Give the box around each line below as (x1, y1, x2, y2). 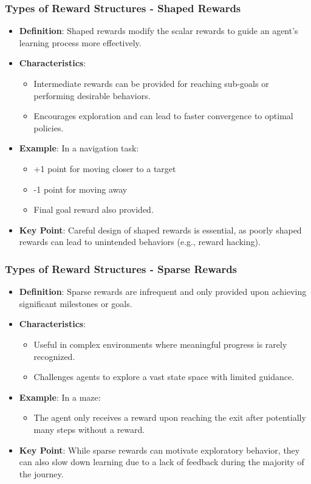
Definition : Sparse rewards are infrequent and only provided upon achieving (19, 285, 307, 298)
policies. (33, 121, 64, 134)
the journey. (19, 467, 64, 480)
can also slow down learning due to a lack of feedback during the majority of (19, 455, 304, 468)
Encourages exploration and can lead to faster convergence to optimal (33, 109, 293, 122)
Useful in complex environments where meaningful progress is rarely (33, 337, 287, 350)
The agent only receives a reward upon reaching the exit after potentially (33, 411, 306, 424)
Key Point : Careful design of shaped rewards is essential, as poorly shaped (19, 223, 302, 236)
